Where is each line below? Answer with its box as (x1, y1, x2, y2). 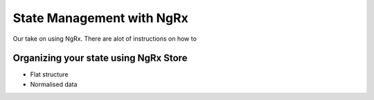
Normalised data (30, 80, 78, 88)
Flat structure (30, 70, 69, 79)
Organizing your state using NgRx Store (12, 52, 188, 64)
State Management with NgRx (12, 10, 188, 26)
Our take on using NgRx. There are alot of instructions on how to (12, 34, 197, 43)
